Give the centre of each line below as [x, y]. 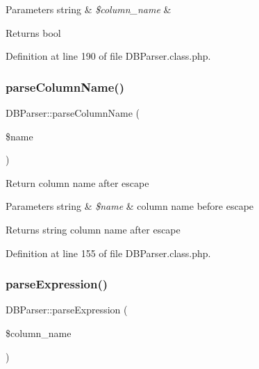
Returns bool [33, 32]
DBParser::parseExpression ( [67, 310]
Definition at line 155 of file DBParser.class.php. [108, 253]
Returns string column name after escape [93, 229]
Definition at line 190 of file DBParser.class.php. [108, 56]
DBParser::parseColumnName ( [73, 113]
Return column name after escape [77, 182]
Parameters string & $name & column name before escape [130, 206]
